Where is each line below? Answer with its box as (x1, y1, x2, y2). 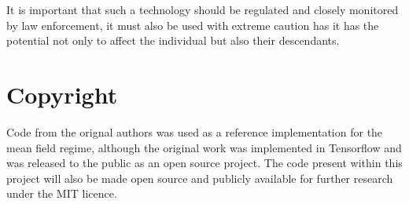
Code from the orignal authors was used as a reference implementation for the (6, 123, 383, 140)
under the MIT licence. (6, 185, 117, 202)
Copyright (6, 78, 118, 110)
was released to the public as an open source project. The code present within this (6, 155, 403, 171)
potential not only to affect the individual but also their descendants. (6, 32, 340, 49)
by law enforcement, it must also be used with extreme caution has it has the (6, 16, 379, 33)
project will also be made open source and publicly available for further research (6, 169, 393, 186)
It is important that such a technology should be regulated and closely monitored (6, 2, 399, 17)
